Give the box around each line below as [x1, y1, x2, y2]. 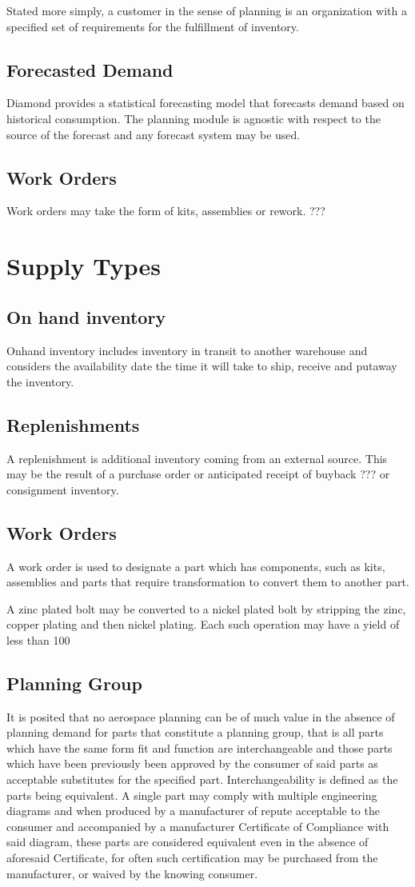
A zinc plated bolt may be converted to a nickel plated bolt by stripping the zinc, [6, 600, 406, 617]
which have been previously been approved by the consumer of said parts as [6, 755, 378, 772]
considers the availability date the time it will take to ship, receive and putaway [6, 358, 397, 374]
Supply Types [6, 250, 161, 282]
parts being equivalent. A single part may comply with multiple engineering [6, 786, 377, 803]
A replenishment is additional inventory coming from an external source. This [6, 449, 388, 466]
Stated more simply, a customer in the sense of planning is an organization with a [6, 2, 408, 18]
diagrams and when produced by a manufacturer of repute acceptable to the [6, 802, 380, 819]
